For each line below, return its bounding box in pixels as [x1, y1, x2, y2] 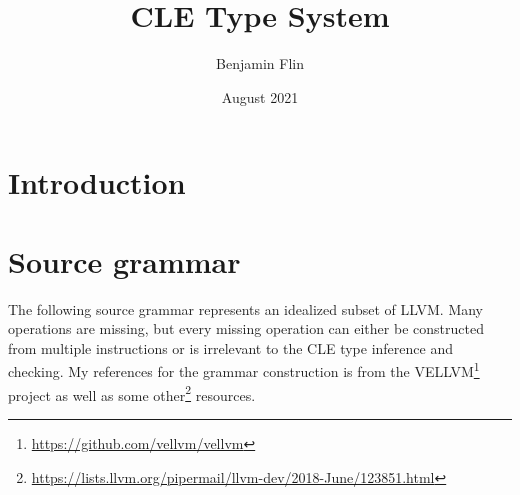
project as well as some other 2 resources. [8, 381, 256, 405]
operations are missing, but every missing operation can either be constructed [8, 318, 484, 339]
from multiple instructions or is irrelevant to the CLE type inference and [8, 337, 453, 358]
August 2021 [221, 86, 299, 107]
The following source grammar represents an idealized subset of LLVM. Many [8, 298, 484, 319]
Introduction [8, 162, 186, 203]
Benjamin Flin [216, 53, 304, 74]
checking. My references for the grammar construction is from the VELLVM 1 [8, 358, 480, 382]
